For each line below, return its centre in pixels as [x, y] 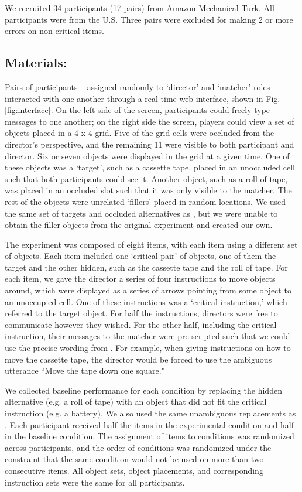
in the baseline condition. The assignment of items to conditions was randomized [150, 436]
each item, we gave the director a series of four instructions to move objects [140, 279]
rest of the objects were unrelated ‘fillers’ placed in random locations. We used [145, 201]
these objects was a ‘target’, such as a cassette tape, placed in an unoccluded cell [150, 167]
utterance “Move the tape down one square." [85, 370]
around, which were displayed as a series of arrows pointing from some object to [148, 290]
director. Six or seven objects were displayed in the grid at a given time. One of [147, 156]
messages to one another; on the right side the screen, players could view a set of [150, 121]
